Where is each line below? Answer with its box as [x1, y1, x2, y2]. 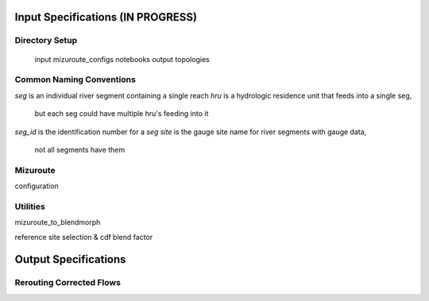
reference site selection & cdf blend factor [14, 232, 153, 241]
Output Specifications [14, 253, 126, 266]
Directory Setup [14, 35, 78, 46]
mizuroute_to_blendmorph [14, 218, 101, 227]
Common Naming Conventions [14, 74, 137, 85]
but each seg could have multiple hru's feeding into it [34, 109, 209, 118]
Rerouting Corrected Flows [14, 277, 121, 288]
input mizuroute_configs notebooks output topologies [34, 54, 210, 64]
